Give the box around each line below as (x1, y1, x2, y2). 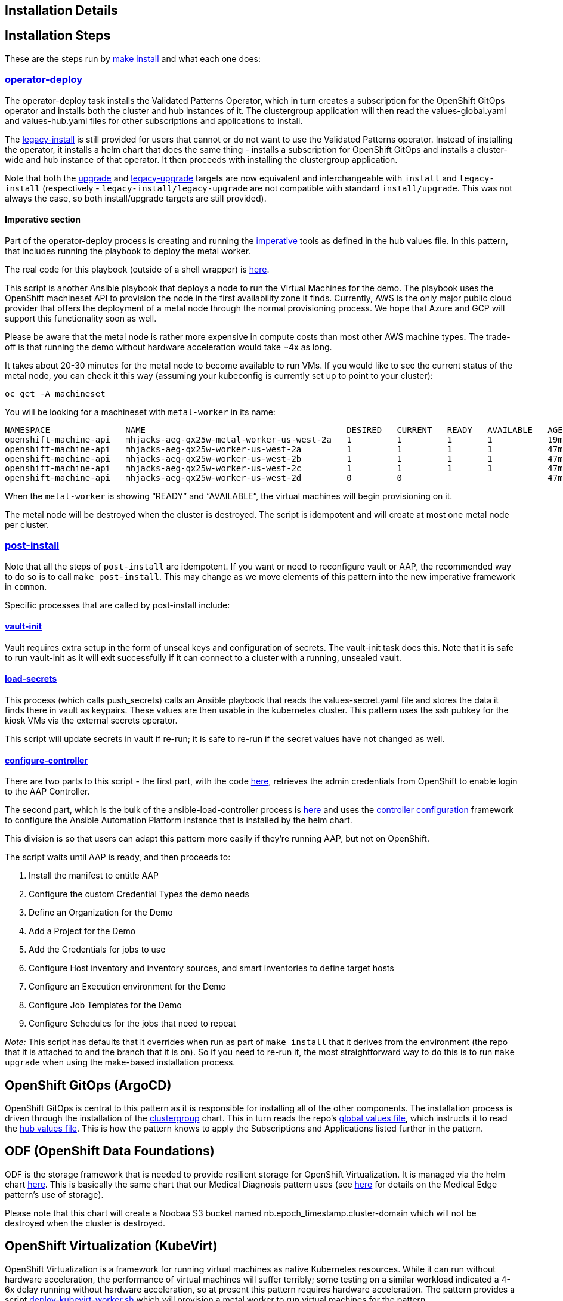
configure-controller (5, 755, 88, 765)
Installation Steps (5, 28, 111, 44)
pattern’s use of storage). (5, 1189, 104, 1200)
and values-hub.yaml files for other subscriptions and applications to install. (5, 115, 303, 126)
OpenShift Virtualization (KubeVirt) (5, 1238, 218, 1254)
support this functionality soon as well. (5, 313, 157, 323)
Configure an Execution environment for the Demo (29, 981, 226, 992)
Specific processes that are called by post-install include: (5, 599, 230, 610)
